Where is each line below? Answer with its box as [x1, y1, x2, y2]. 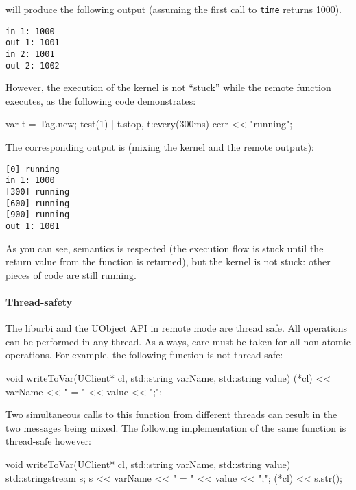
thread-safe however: [5, 434, 91, 448]
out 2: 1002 [5, 60, 60, 71]
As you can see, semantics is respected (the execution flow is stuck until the [5, 241, 324, 255]
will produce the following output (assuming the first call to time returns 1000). [5, 2, 342, 16]
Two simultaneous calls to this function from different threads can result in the [5, 407, 337, 421]
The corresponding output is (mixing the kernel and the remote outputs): [5, 140, 314, 154]
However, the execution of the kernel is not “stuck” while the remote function [5, 80, 331, 95]
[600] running [5, 198, 70, 208]
